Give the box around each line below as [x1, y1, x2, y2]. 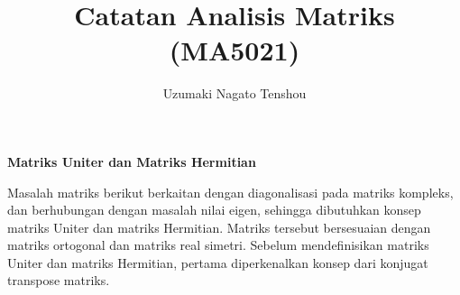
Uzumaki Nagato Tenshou [162, 84, 307, 103]
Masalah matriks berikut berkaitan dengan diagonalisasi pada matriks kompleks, [7, 182, 454, 201]
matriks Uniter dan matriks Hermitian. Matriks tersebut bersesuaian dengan [7, 217, 431, 236]
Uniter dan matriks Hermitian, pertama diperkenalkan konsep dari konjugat [7, 253, 428, 272]
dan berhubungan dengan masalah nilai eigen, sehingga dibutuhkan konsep [7, 200, 421, 219]
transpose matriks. [7, 271, 110, 290]
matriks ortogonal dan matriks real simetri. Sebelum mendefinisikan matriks [7, 235, 429, 254]
